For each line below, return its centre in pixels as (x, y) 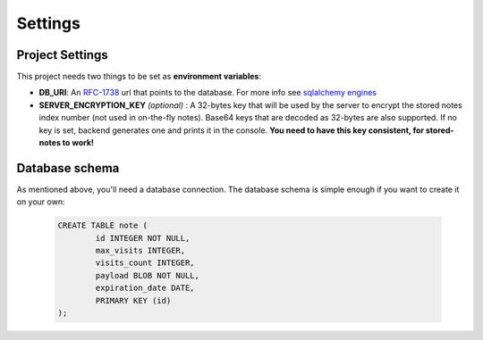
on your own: (41, 202)
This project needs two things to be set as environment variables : (139, 77)
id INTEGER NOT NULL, (143, 238)
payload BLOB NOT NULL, (148, 275)
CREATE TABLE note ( (102, 226)
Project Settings (62, 55)
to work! (78, 143)
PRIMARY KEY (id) (133, 300)
